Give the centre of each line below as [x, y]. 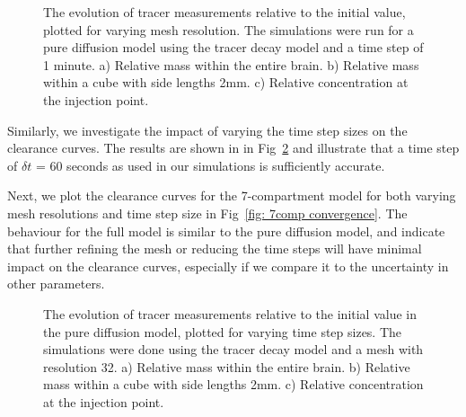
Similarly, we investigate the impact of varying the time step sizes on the [207, 130]
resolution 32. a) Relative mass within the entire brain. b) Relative [227, 366]
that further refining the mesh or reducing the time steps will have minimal [215, 248]
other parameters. [56, 284]
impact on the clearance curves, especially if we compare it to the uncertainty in [228, 266]
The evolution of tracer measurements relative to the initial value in [230, 313]
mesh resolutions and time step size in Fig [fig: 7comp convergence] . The [207, 213]
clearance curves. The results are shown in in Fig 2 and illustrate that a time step [233, 148]
